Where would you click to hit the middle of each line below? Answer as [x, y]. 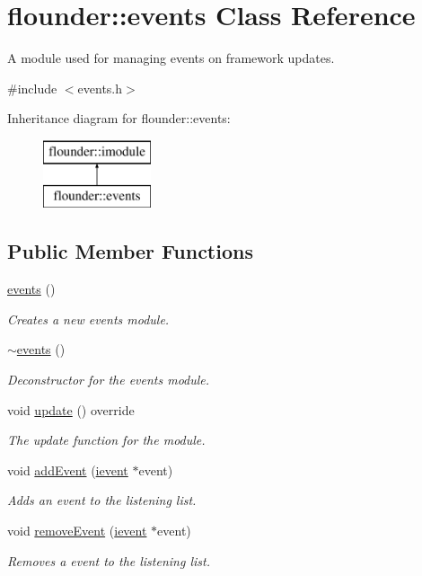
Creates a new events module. [88, 319]
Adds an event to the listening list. [102, 500]
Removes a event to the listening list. [109, 560]
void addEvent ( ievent [68, 470]
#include [32, 88]
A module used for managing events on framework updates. [171, 58]
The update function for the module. [106, 440]
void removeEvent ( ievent [77, 531]
